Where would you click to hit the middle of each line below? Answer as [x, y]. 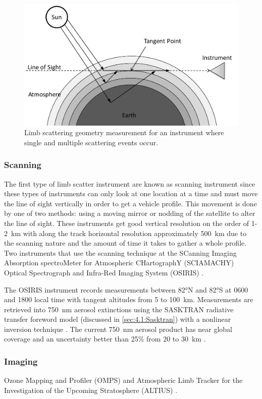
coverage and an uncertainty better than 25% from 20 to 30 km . [105, 339]
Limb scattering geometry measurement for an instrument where [124, 132]
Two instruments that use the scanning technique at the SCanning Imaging [120, 252]
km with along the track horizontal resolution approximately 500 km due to [129, 233]
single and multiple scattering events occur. [91, 142]
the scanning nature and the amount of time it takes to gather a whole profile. [125, 243]
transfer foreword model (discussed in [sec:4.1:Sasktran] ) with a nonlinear [118, 319]
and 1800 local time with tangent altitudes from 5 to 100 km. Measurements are [129, 299]
